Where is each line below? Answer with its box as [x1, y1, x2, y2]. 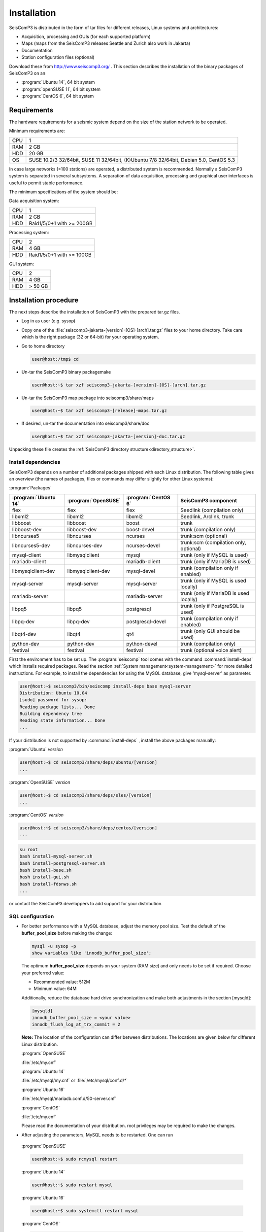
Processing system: [9, 229, 49, 235]
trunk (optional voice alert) [180, 647, 242, 653]
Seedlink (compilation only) [180, 507, 244, 513]
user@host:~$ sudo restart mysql [32, 1182, 113, 1188]
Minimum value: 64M [33, 986, 77, 992]
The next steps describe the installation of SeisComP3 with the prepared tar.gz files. [9, 309, 180, 315]
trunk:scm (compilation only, [180, 539, 246, 546]
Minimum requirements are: [9, 128, 65, 134]
